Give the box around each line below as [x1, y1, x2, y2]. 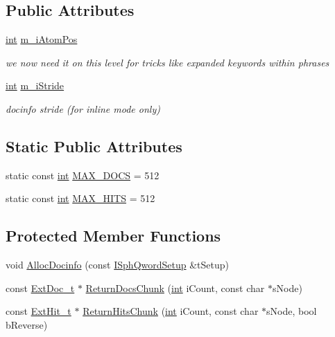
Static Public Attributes [6, 135, 182, 156]
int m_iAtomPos [6, 32, 78, 46]
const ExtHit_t [6, 304, 71, 318]
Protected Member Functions [6, 225, 221, 246]
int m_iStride [6, 78, 65, 93]
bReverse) [6, 317, 48, 331]
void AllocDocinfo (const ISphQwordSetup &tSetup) [6, 257, 230, 272]
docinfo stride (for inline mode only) [6, 101, 160, 116]
